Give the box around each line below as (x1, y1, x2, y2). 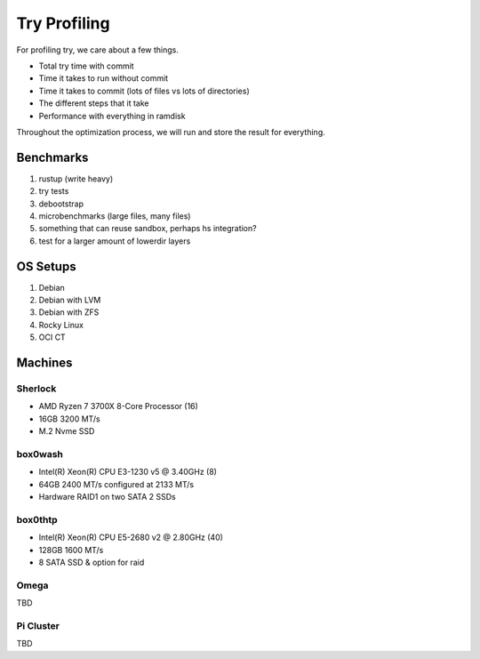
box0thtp (16, 513, 58, 526)
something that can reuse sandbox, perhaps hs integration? (38, 223, 257, 234)
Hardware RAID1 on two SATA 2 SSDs (38, 492, 177, 502)
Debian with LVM (38, 294, 101, 306)
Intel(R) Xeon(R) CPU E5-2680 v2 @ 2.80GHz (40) (38, 532, 224, 542)
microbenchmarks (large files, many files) (38, 210, 191, 221)
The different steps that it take (38, 98, 150, 108)
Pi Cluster (16, 619, 60, 631)
